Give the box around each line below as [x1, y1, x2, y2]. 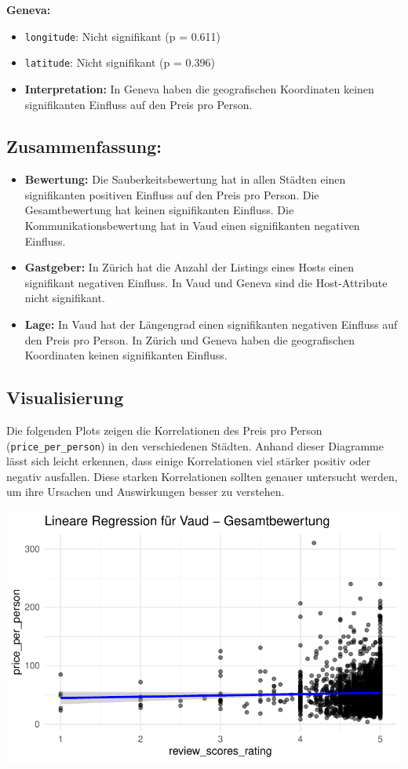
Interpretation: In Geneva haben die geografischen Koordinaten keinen [24, 80, 374, 97]
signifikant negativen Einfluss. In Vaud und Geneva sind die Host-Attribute [24, 274, 388, 290]
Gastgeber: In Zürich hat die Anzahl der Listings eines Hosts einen [24, 259, 355, 275]
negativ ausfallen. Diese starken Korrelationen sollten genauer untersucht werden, [6, 468, 398, 484]
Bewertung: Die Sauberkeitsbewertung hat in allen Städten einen [24, 171, 346, 188]
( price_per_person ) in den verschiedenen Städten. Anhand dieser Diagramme [6, 437, 384, 454]
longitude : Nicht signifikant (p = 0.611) [24, 27, 221, 44]
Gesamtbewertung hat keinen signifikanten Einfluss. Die [24, 202, 294, 218]
